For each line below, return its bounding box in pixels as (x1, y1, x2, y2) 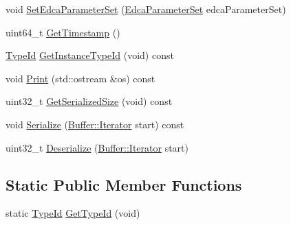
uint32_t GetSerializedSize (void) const (6, 94, 173, 108)
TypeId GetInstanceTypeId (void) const (6, 48, 174, 62)
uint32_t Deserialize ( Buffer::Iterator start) (6, 140, 188, 154)
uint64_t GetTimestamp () (6, 25, 120, 39)
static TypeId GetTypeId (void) (6, 206, 140, 220)
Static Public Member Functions (6, 174, 242, 195)
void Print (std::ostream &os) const (6, 71, 155, 85)
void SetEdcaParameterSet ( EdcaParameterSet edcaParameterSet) (6, 2, 286, 16)
